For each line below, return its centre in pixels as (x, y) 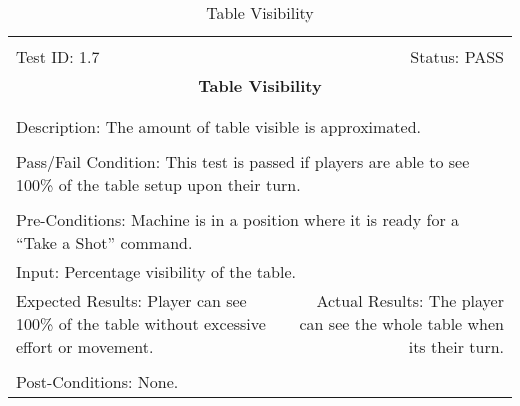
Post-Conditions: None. (97, 381)
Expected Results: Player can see (131, 300)
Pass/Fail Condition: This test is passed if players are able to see (243, 161)
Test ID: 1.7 (58, 56)
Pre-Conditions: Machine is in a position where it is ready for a (237, 219)
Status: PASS (457, 56)
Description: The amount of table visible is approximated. (219, 126)
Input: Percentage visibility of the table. (156, 271)
